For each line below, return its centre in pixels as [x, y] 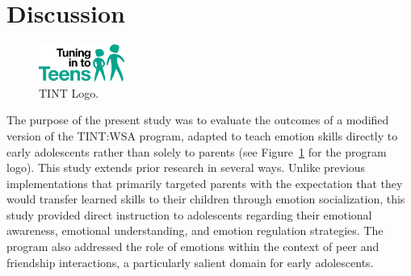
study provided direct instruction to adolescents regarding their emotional [189, 214]
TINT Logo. [69, 92]
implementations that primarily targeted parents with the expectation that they [205, 183]
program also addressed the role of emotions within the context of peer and [193, 247]
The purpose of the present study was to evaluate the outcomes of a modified [198, 120]
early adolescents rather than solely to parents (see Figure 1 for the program [197, 151]
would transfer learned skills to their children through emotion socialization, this [206, 199]
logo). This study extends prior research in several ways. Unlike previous [186, 167]
